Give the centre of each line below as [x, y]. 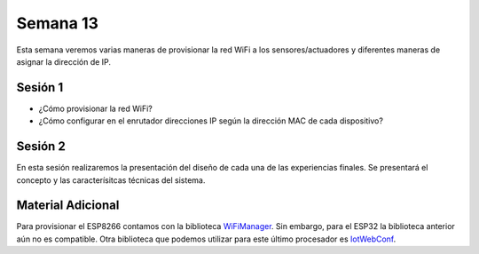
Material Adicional [68, 206]
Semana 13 [58, 23]
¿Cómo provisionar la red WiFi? [95, 108]
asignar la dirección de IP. [63, 61]
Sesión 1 [40, 87]
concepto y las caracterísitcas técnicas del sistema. [111, 180]
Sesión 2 [41, 147]
